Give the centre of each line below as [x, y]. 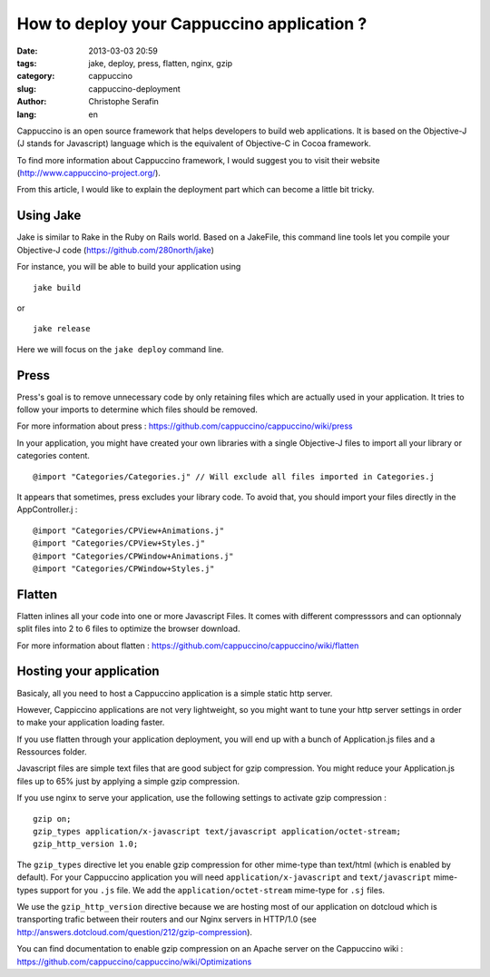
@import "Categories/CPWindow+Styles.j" [124, 568]
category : [36, 76]
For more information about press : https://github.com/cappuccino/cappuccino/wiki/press [185, 426]
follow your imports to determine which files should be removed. [137, 410]
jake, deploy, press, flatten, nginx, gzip [161, 63]
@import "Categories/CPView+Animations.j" [129, 530]
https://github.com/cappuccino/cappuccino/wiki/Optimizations [134, 962]
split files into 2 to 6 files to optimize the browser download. [128, 629]
